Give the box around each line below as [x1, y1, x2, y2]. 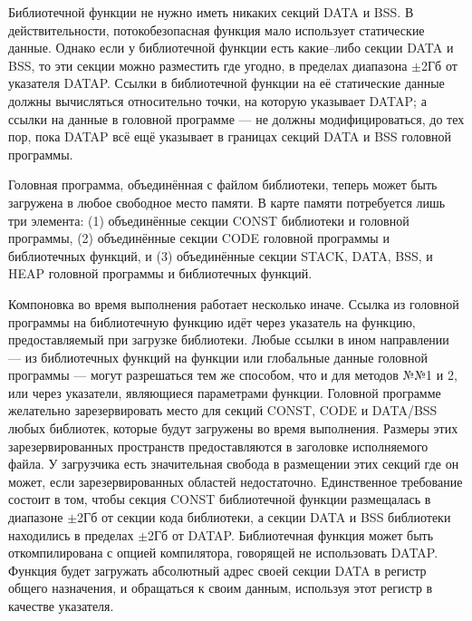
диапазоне [8, 508, 63, 527]
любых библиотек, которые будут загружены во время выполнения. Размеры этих [8, 419, 458, 438]
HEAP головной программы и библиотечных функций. [8, 264, 313, 283]
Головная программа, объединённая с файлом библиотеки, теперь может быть [8, 175, 438, 194]
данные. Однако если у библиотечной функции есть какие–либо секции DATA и [8, 38, 454, 57]
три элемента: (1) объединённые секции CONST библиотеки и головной [8, 210, 409, 229]
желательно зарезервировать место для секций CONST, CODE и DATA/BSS [8, 401, 438, 420]
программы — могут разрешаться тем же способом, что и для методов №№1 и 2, [8, 365, 458, 384]
